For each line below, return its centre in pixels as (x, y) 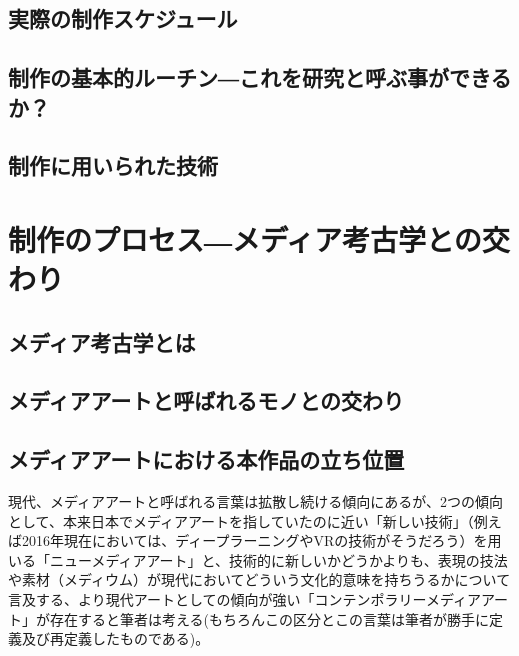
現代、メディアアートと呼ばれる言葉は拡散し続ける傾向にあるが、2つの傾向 (255, 501)
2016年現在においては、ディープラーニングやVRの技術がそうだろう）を (254, 540)
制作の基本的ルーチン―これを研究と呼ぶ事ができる (260, 77)
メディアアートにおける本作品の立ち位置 (206, 459)
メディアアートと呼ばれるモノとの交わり (206, 400)
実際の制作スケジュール (123, 18)
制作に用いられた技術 (113, 165)
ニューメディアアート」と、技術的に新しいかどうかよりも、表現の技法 (278, 559)
